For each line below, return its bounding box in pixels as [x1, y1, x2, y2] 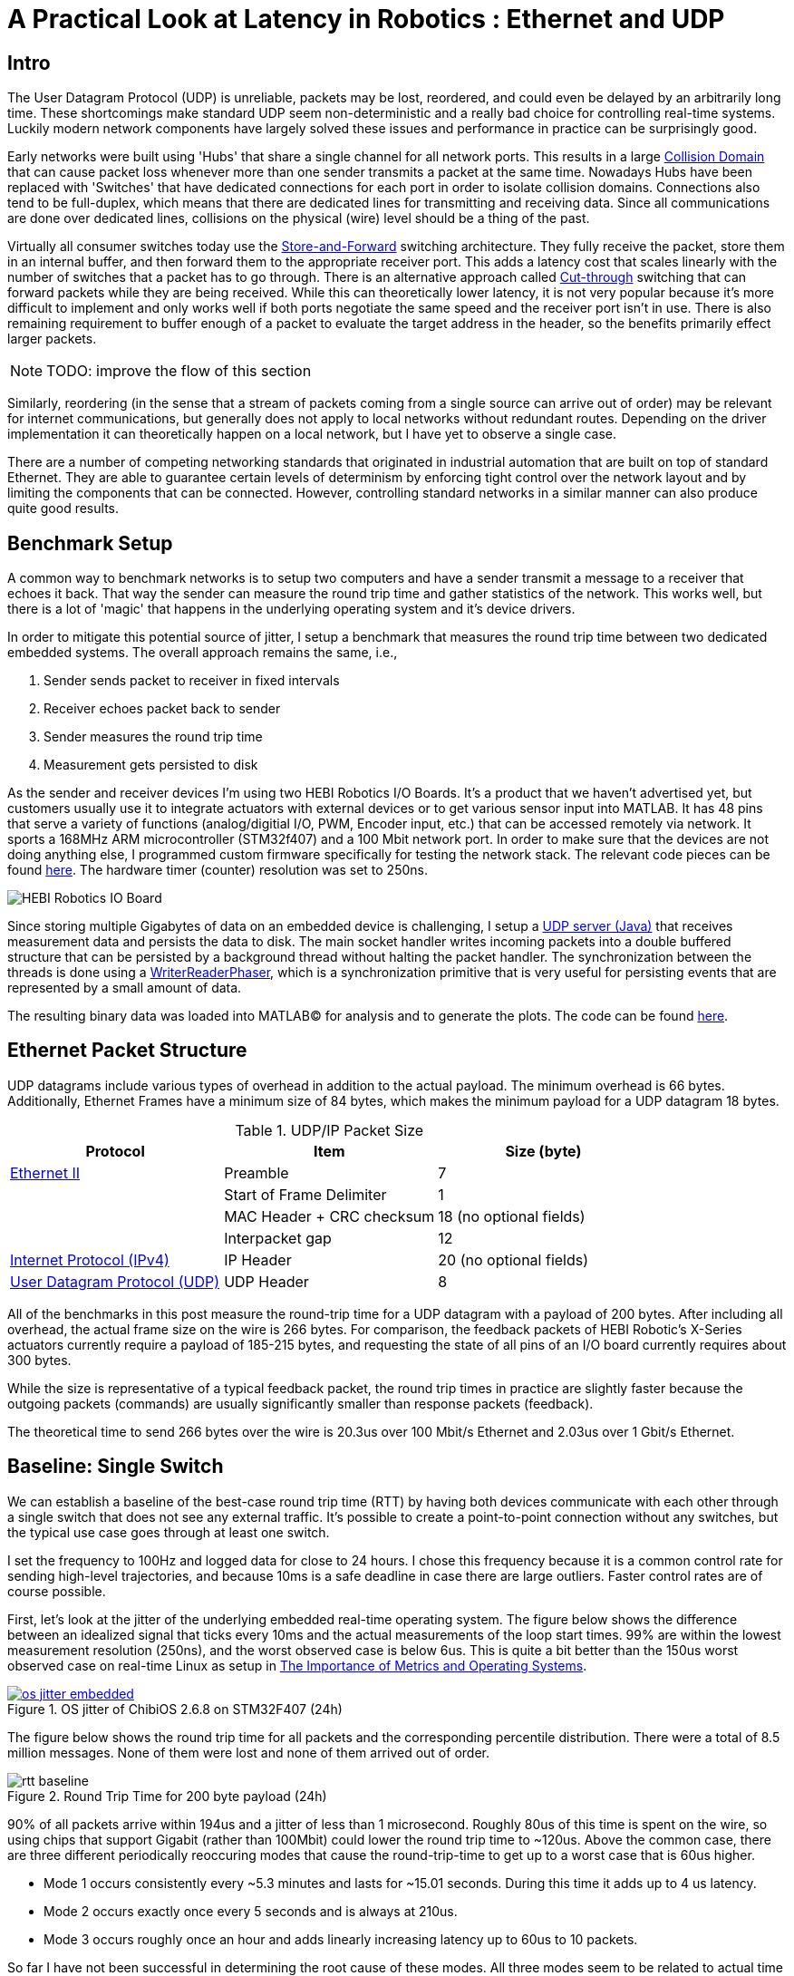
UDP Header [224, 1272, 309, 1291]
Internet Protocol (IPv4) [10, 1250, 169, 1269]
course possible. [7, 1583, 106, 1599]
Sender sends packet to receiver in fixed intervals [44, 673, 340, 689]
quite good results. [7, 500, 119, 517]
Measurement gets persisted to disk [44, 757, 258, 773]
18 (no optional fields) [438, 1206, 586, 1225]
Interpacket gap [224, 1228, 332, 1247]
